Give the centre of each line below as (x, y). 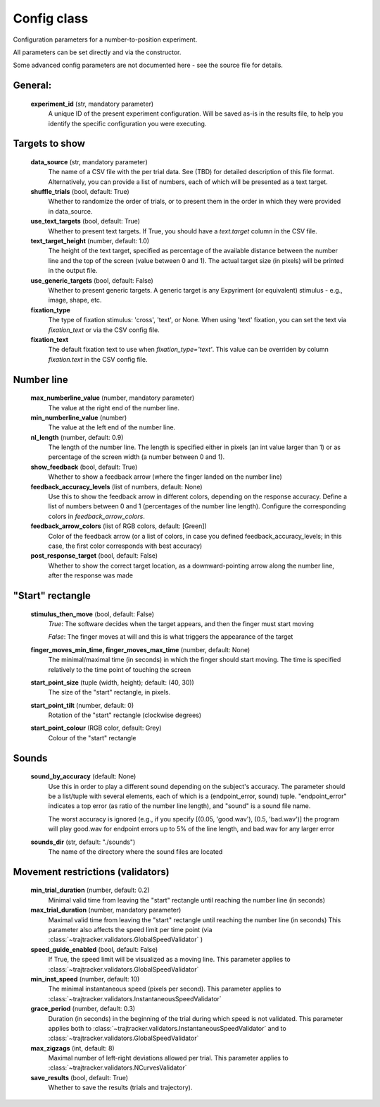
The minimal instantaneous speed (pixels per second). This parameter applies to (165, 989)
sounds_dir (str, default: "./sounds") (83, 842)
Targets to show (49, 143)
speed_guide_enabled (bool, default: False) (94, 949)
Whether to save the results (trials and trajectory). (120, 1088)
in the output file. (73, 271)
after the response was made (91, 575)
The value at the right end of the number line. (114, 408)
